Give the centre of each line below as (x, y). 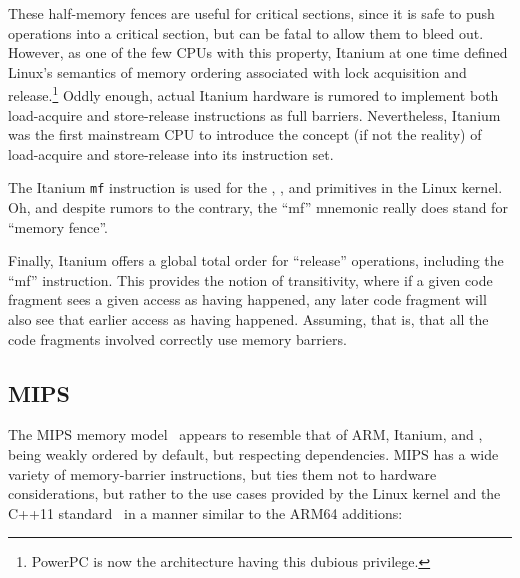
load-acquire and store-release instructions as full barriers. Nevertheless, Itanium (254, 114)
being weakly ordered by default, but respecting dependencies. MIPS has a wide (253, 454)
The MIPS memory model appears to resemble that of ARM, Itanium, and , (245, 434)
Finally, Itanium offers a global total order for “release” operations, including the (256, 260)
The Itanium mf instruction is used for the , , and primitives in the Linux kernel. (255, 187)
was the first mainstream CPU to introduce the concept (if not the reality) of (245, 134)
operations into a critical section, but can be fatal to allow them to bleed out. (246, 32)
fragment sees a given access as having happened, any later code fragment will (247, 299)
